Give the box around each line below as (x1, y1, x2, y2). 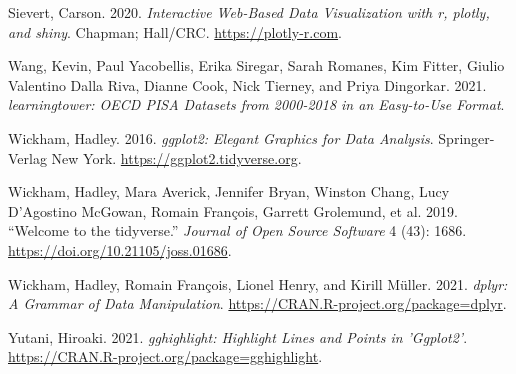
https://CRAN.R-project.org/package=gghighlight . (8, 346, 323, 367)
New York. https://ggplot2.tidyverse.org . (51, 147, 302, 168)
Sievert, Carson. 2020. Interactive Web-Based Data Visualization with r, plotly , (8, 2, 490, 22)
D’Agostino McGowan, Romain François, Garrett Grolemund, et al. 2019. (8, 200, 458, 221)
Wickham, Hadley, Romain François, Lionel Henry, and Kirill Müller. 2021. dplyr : (8, 273, 508, 294)
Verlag (8, 147, 47, 168)
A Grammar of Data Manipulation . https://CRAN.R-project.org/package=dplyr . (8, 293, 507, 314)
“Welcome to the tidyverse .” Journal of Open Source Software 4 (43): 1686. (8, 220, 467, 241)
